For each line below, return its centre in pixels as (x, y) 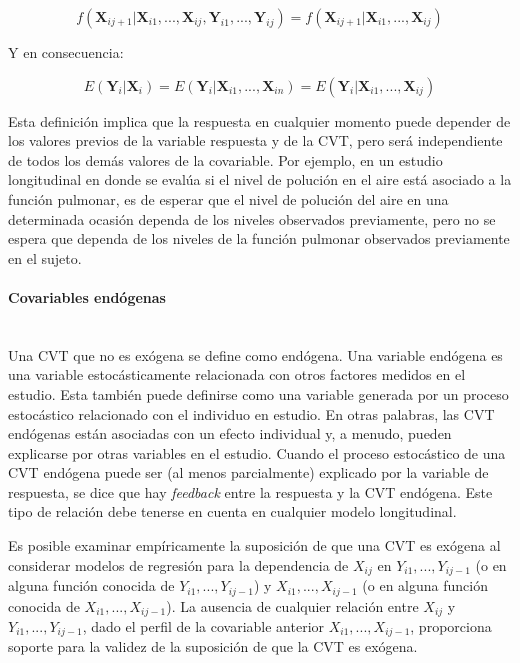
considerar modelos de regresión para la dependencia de (178, 564)
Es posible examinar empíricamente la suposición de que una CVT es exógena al (254, 545)
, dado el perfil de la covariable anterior (203, 626)
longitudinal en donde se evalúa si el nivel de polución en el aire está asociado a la (260, 179)
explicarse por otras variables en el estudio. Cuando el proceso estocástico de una (257, 452)
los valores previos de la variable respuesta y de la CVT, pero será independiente (255, 140)
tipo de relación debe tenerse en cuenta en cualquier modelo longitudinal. (232, 511)
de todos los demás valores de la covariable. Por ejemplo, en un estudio (225, 159)
